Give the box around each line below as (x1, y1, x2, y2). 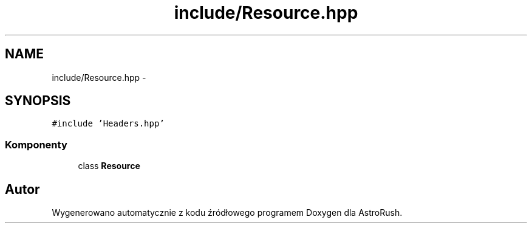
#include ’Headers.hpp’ (52, 119, 165, 129)
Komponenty (5, 138, 67, 151)
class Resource (78, 161, 140, 171)
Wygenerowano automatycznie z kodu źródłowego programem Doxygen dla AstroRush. (52, 207, 403, 218)
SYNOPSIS (5, 93, 71, 109)
